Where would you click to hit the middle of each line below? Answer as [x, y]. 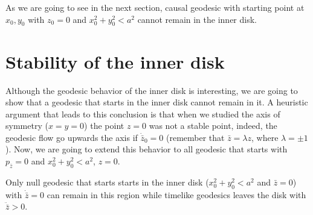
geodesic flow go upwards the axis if [72, 137]
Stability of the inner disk [115, 61]
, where [265, 137]
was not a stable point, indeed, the [213, 126]
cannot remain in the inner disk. [197, 19]
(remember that [195, 137]
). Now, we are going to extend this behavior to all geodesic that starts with [147, 149]
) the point [104, 126]
